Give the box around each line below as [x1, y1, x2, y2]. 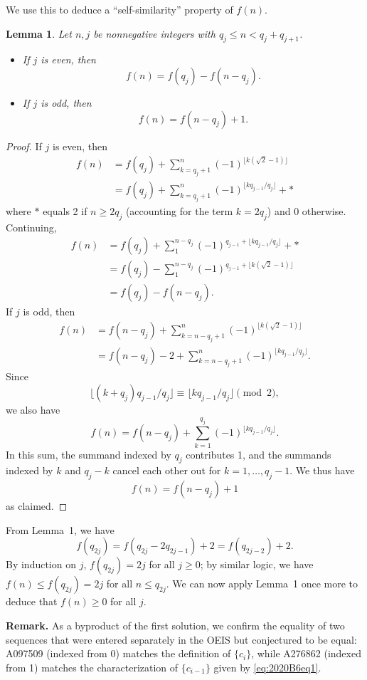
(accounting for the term [125, 203, 233, 218]
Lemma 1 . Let [6, 26, 72, 41]
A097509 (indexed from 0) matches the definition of [6, 646, 231, 661]
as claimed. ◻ [6, 498, 68, 513]
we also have [6, 402, 60, 417]
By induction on [6, 557, 76, 572]
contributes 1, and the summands [186, 446, 331, 461]
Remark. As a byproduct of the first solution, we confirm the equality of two [6, 618, 345, 633]
